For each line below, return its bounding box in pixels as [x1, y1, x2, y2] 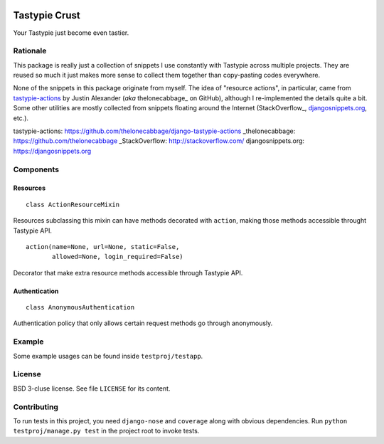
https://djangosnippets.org [13, 147, 92, 155]
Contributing [13, 402, 58, 412]
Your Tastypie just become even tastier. [13, 28, 129, 37]
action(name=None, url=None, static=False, [26, 243, 180, 250]
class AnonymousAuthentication [26, 303, 135, 312]
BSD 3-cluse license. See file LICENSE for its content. [13, 384, 171, 393]
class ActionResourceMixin [26, 200, 120, 208]
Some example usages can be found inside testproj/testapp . [13, 351, 203, 360]
